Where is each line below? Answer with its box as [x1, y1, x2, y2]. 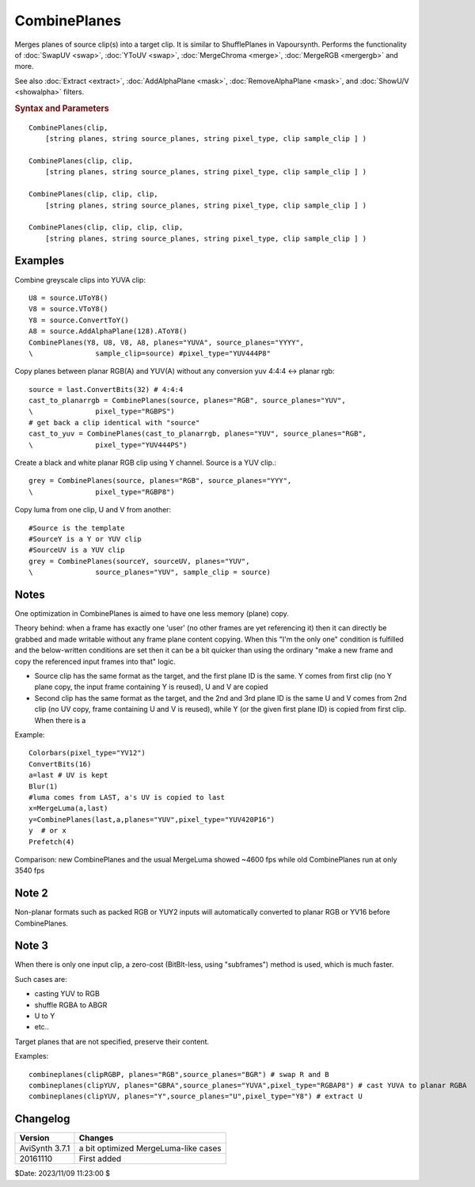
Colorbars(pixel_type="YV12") [28, 748, 146, 758]
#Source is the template [28, 523, 125, 532]
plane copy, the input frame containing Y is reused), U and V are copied [34, 682, 268, 692]
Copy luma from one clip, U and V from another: [14, 505, 172, 515]
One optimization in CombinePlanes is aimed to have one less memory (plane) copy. [14, 609, 289, 618]
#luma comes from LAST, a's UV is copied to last [28, 793, 226, 801]
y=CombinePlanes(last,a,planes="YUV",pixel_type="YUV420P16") [28, 815, 275, 824]
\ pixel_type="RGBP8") [28, 487, 176, 496]
